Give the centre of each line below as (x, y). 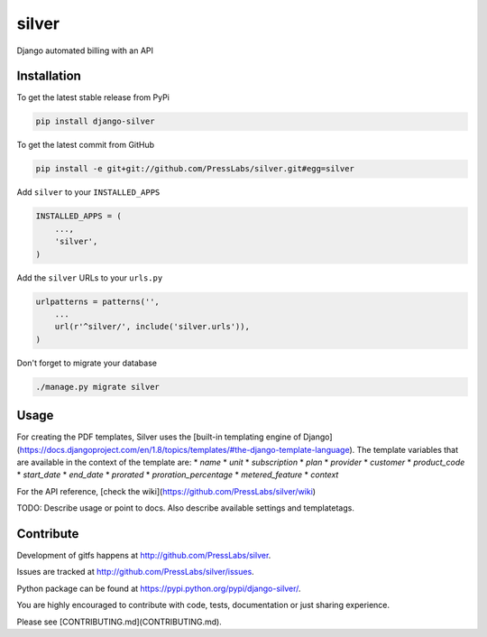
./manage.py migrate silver (97, 387)
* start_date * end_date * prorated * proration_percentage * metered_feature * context (178, 475)
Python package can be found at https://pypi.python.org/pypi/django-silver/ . (159, 588)
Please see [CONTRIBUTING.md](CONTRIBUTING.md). (119, 622)
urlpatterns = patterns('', (97, 301)
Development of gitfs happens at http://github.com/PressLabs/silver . (144, 556)
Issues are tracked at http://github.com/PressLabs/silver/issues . (135, 572)
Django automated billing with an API (85, 51)
